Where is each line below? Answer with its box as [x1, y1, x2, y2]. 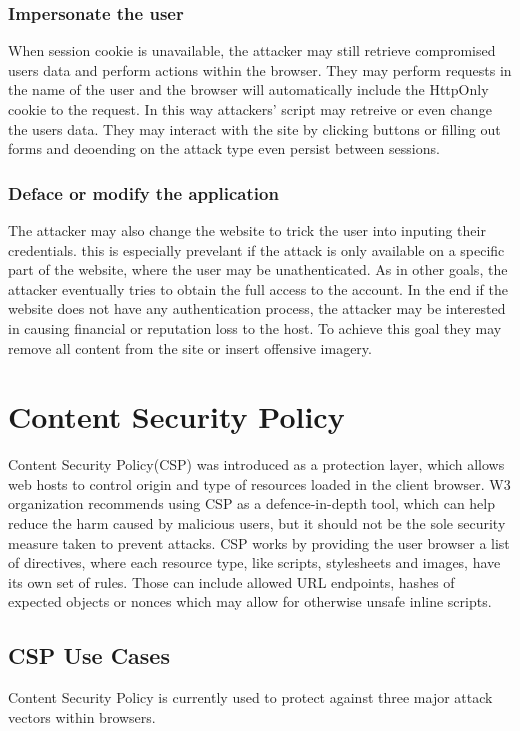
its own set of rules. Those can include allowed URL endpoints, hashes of [8, 571, 455, 592]
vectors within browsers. [8, 706, 156, 727]
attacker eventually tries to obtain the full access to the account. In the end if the [8, 278, 508, 299]
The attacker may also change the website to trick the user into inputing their [8, 220, 486, 240]
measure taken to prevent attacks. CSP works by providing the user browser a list [8, 532, 510, 553]
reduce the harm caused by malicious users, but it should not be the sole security [8, 513, 506, 534]
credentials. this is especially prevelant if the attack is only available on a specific [8, 239, 505, 260]
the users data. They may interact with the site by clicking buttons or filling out [8, 118, 501, 139]
